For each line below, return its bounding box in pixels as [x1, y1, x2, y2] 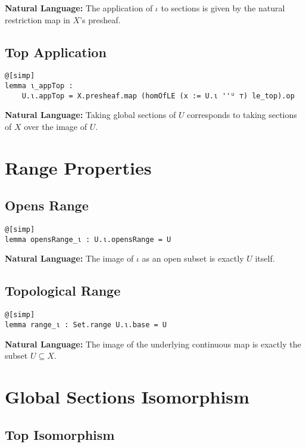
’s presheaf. [80, 13, 121, 26]
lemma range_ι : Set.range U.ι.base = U [5, 320, 167, 329]
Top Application [5, 42, 107, 61]
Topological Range [5, 281, 121, 300]
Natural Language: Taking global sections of [5, 108, 176, 121]
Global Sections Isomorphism [5, 384, 249, 408]
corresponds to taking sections [187, 108, 297, 121]
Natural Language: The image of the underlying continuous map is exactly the [5, 337, 301, 350]
